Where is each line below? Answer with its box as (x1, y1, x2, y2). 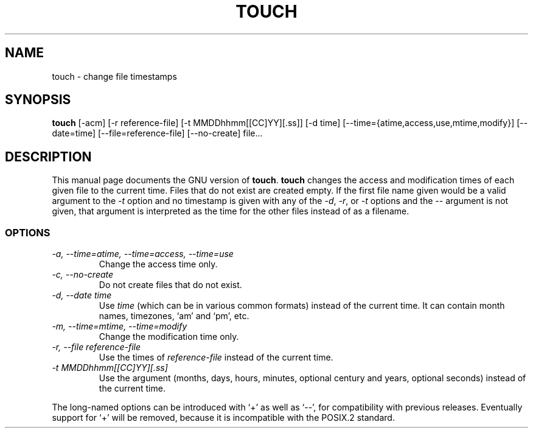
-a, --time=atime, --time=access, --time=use (52, 248, 234, 259)
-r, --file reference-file (52, 342, 141, 353)
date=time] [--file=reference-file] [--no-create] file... (52, 128, 263, 139)
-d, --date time (52, 290, 112, 301)
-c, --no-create (52, 269, 114, 280)
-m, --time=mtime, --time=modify (52, 321, 187, 332)
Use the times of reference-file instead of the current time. (99, 352, 333, 363)
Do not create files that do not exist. (99, 280, 242, 290)
